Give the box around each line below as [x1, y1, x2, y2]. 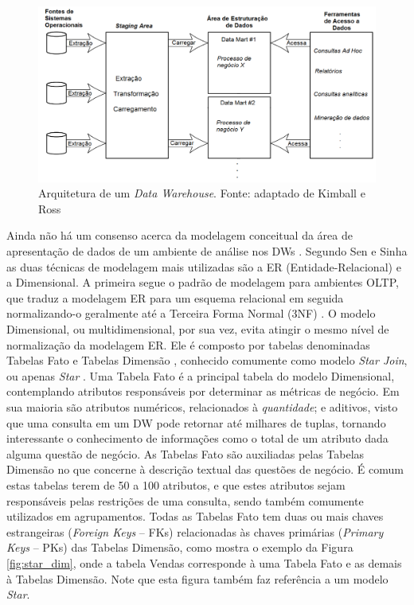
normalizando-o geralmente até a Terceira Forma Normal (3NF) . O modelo [6, 305, 376, 322]
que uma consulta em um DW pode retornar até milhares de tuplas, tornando [6, 414, 386, 431]
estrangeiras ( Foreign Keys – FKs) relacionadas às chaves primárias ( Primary [6, 523, 384, 540]
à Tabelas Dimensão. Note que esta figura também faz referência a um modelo [6, 570, 389, 587]
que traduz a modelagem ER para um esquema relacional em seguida [6, 289, 344, 306]
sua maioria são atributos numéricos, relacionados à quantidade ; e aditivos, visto [6, 399, 398, 415]
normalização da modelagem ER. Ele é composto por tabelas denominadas [6, 336, 370, 353]
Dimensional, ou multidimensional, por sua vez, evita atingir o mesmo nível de [6, 321, 389, 338]
